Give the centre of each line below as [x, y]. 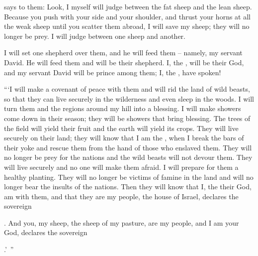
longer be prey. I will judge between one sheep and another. [95, 36]
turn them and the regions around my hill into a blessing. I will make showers [123, 108]
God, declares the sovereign [46, 232]
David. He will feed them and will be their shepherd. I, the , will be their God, [124, 62]
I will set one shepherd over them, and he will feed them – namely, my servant [123, 53]
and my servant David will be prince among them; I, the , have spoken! [113, 72]
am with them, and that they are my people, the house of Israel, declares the [121, 196]
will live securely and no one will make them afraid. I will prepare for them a [121, 167]
